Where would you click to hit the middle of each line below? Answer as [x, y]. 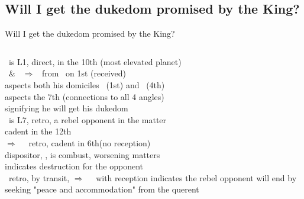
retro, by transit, [39, 177]
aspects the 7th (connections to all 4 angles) [85, 96]
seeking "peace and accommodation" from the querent [102, 189]
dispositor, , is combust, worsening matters [83, 154]
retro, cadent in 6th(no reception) [90, 142]
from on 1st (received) [84, 73]
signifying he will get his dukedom [67, 108]
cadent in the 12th [38, 131]
